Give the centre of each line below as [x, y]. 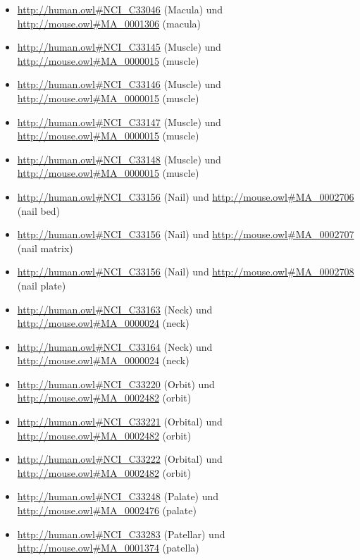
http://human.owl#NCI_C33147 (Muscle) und [119, 122]
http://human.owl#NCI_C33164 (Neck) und [115, 346]
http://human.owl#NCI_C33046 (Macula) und [120, 9]
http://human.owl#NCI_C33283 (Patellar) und [121, 534]
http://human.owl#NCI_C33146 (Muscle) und [119, 84]
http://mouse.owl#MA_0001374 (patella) [108, 548]
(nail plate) [42, 285]
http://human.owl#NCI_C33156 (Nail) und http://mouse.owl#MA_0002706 [186, 196]
